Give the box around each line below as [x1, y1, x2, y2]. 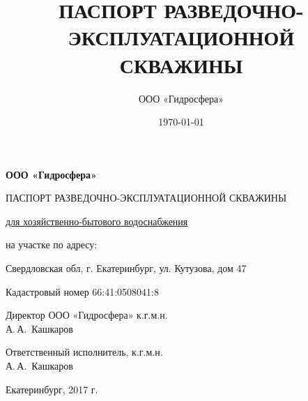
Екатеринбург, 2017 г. [6, 381, 98, 396]
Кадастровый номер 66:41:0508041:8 [6, 284, 160, 298]
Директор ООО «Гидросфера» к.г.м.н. [6, 308, 168, 322]
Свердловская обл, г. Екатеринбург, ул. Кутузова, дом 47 [6, 261, 247, 275]
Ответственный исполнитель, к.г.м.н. [6, 345, 163, 359]
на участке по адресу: [6, 237, 98, 252]
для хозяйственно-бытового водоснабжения [6, 213, 188, 228]
